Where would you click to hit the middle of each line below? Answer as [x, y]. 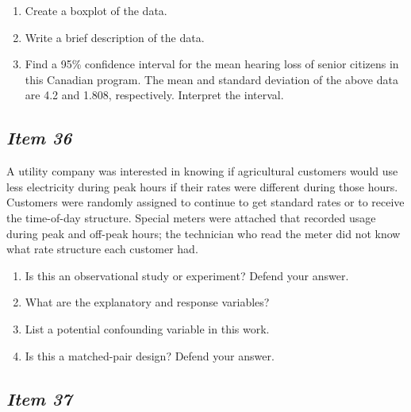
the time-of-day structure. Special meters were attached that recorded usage [191, 217]
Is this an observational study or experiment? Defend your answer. [187, 275]
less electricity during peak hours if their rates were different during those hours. [202, 186]
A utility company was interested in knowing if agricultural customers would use [202, 171]
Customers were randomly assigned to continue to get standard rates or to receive [205, 202]
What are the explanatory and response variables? [147, 302]
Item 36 [39, 138]
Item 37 [39, 398]
